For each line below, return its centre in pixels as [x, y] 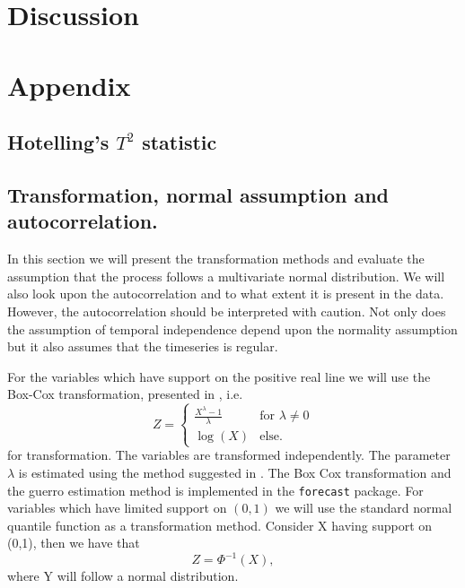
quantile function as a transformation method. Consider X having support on [220, 525]
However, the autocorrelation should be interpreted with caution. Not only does [227, 311]
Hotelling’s [58, 142]
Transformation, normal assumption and [198, 194]
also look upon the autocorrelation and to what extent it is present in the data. [226, 294]
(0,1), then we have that [74, 543]
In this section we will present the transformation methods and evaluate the [216, 259]
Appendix [69, 85]
